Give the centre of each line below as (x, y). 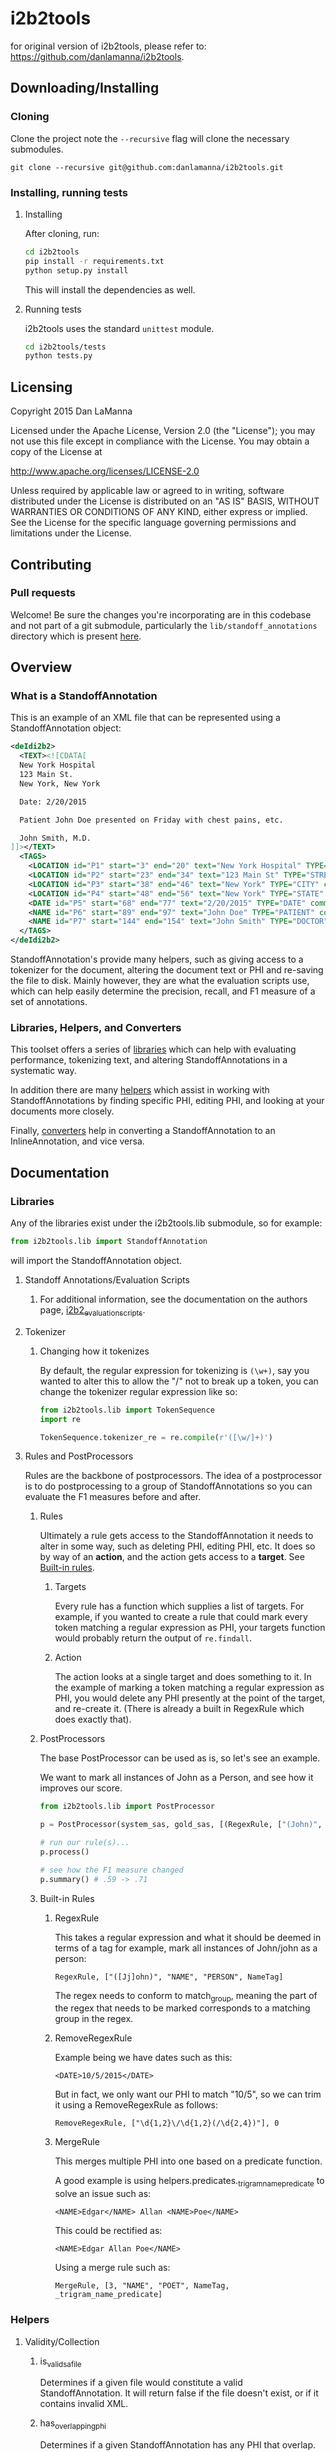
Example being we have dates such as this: (143, 2058)
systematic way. (43, 1071)
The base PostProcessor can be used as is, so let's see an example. (180, 1758)
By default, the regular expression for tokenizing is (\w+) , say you (174, 1370)
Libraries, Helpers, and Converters (96, 1028)
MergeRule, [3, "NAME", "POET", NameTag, (142, 2286)
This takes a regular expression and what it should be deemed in (188, 1937)
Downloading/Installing (85, 88)
